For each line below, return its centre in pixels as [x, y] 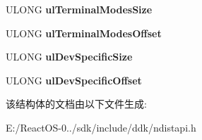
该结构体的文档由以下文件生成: [76, 104]
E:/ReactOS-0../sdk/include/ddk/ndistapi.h [101, 127]
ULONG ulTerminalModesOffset [84, 33]
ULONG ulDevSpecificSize [69, 57]
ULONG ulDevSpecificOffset [74, 80]
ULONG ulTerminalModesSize [79, 9]
